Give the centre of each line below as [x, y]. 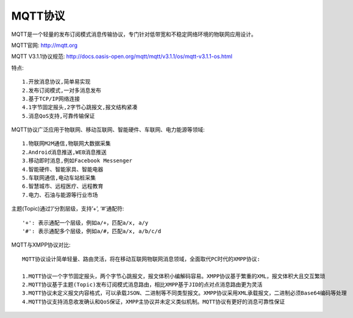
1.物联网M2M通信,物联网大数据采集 [66, 144]
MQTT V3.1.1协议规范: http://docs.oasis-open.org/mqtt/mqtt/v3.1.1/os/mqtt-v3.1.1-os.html [122, 56]
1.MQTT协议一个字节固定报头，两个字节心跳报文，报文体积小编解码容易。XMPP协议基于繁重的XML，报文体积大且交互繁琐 [174, 276]
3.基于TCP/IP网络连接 [51, 99]
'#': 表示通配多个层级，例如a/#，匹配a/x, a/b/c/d [92, 231]
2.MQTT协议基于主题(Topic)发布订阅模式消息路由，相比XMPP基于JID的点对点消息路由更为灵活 [142, 284]
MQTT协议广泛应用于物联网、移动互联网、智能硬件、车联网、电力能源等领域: [108, 130]
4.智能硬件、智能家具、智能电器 [63, 169]
